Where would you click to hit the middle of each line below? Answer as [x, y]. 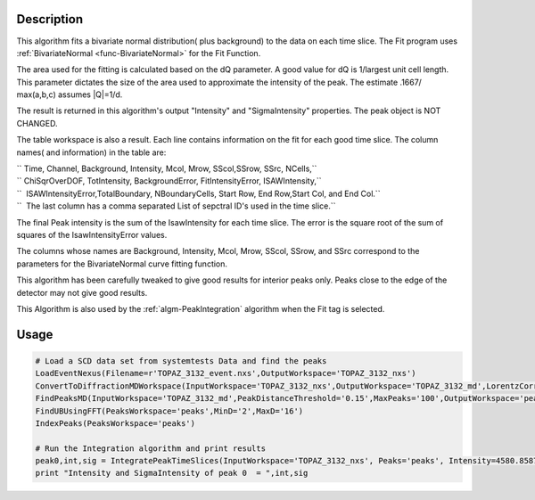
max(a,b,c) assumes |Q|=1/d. [70, 94]
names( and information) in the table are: [91, 152]
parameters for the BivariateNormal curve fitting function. [122, 264]
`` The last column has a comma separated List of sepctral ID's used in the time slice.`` [176, 206]
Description [50, 19]
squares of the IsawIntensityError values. [92, 234]
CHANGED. [37, 123]
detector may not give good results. [82, 292]
